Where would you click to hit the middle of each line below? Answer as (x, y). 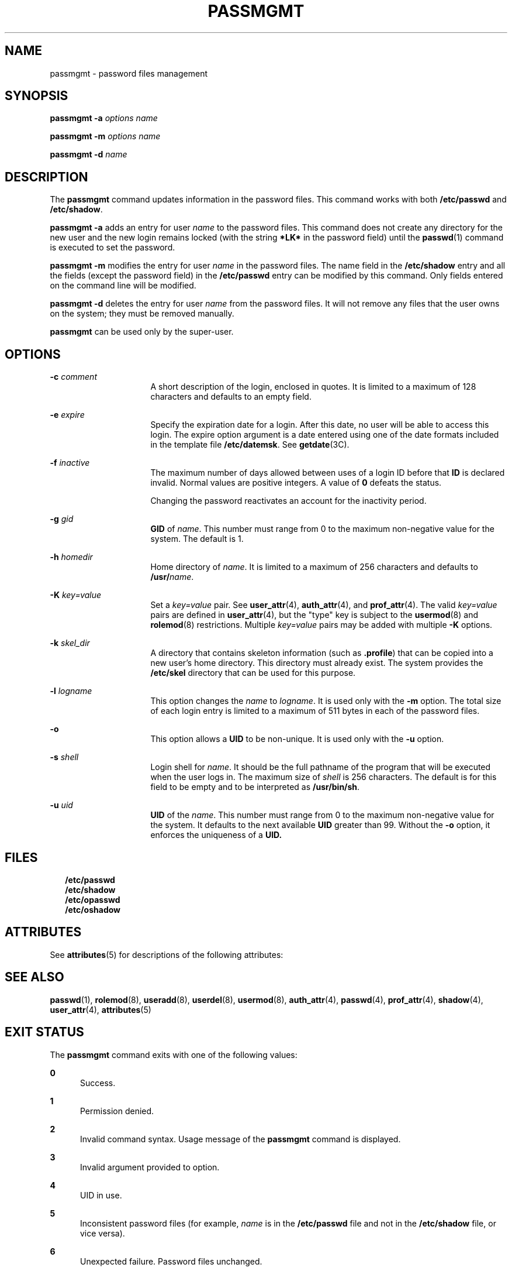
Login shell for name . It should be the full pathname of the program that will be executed (321, 767)
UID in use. (101, 1195)
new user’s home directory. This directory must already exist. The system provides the (317, 663)
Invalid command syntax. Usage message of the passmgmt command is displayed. (241, 1139)
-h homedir (71, 557)
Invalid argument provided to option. (150, 1167)
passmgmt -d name (89, 154)
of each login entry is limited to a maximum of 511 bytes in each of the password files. (315, 711)
